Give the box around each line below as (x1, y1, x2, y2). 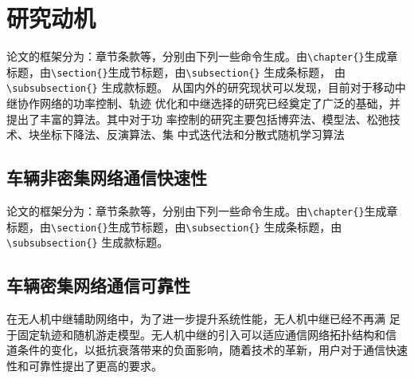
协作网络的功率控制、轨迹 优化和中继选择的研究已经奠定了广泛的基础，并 (17, 95, 400, 112)
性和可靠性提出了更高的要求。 (6, 357, 162, 374)
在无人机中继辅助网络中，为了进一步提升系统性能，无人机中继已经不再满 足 (6, 310, 400, 327)
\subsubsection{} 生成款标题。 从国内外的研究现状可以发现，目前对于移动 (6, 79, 395, 96)
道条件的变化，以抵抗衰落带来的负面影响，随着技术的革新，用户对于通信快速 (6, 341, 408, 358)
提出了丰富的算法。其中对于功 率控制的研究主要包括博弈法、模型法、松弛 (6, 110, 389, 127)
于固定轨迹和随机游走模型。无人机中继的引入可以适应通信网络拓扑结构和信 (6, 326, 396, 342)
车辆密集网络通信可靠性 (6, 273, 190, 298)
